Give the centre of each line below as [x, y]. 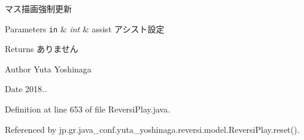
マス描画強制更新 [38, 8]
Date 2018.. [26, 89]
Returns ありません [42, 49]
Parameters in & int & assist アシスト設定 [85, 28]
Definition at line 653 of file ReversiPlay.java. [88, 109]
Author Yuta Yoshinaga [48, 69]
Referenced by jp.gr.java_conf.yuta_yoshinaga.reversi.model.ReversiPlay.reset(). [152, 129]
